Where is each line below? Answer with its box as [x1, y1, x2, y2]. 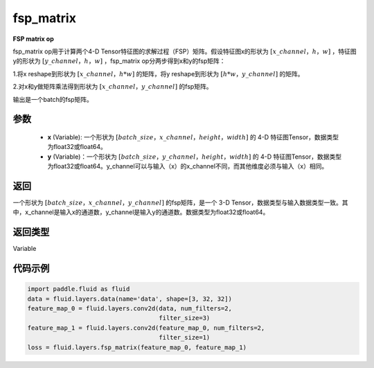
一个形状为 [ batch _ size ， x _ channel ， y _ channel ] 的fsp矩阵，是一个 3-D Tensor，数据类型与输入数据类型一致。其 [12, 198, 349, 207]
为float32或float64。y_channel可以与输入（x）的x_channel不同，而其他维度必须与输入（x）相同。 [47, 162, 328, 170]
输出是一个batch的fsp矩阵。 [12, 95, 93, 103]
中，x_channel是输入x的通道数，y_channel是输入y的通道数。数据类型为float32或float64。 [12, 208, 269, 216]
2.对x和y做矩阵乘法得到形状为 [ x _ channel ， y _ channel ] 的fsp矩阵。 [12, 82, 213, 91]
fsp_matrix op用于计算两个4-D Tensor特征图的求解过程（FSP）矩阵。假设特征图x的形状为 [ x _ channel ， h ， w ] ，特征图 [12, 47, 357, 55]
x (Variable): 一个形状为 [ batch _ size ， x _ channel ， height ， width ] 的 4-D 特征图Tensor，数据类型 [47, 132, 339, 141]
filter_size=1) [159, 333, 211, 342]
